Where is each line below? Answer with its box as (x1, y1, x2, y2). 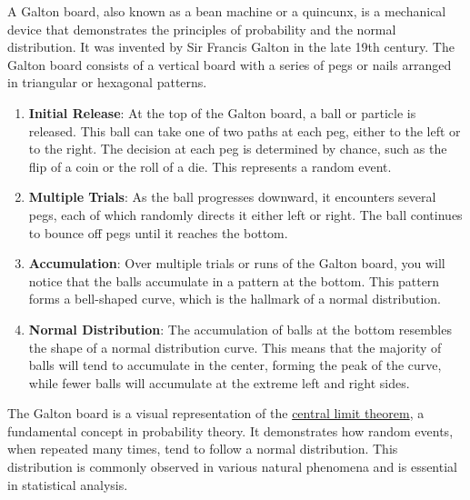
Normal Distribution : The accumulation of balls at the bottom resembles (28, 319, 452, 338)
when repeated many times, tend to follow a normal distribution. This (7, 439, 398, 458)
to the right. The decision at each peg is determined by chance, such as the (28, 139, 447, 158)
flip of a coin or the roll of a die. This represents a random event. (28, 156, 392, 175)
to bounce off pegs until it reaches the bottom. (28, 223, 288, 242)
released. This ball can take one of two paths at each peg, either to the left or (28, 121, 461, 140)
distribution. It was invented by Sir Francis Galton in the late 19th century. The (7, 37, 455, 56)
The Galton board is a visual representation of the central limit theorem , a (7, 404, 425, 423)
